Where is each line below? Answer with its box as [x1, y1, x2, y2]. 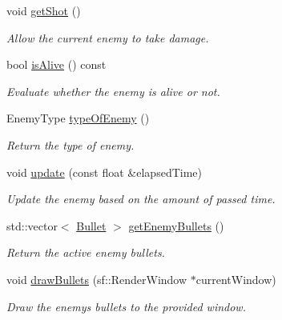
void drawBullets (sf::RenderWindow [6, 270, 187, 287]
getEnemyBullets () [128, 217, 224, 234]
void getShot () [6, 2, 81, 18]
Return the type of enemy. [6, 136, 135, 153]
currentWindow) [195, 270, 276, 287]
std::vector [6, 217, 58, 234]
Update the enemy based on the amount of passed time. [6, 190, 276, 207]
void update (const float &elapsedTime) [6, 163, 202, 180]
